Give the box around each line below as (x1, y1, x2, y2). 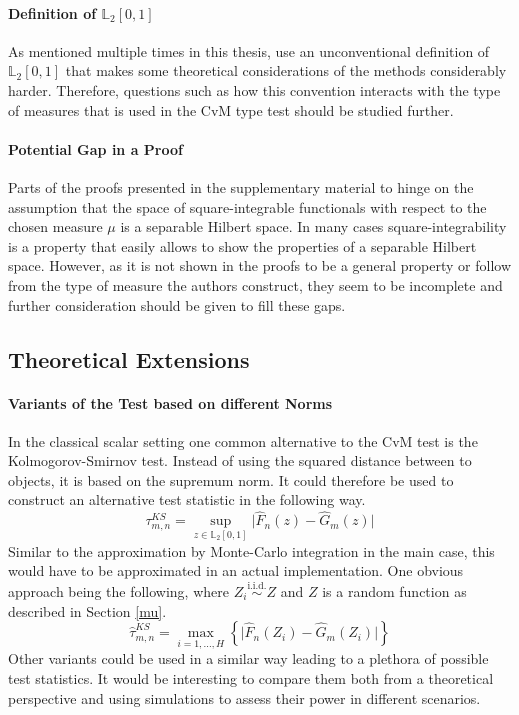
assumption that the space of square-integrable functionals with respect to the (8, 196, 487, 217)
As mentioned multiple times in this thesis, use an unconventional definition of (8, 40, 490, 61)
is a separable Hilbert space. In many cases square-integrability (120, 216, 507, 237)
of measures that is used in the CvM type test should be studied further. (8, 99, 454, 120)
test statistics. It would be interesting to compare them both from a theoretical (8, 667, 494, 688)
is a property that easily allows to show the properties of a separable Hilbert (8, 235, 477, 256)
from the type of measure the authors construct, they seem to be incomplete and (8, 274, 503, 295)
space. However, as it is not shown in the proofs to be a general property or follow (8, 255, 512, 276)
